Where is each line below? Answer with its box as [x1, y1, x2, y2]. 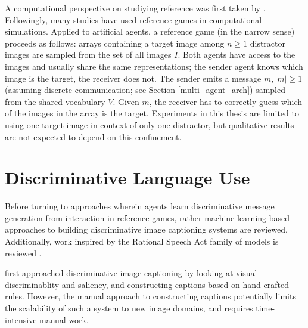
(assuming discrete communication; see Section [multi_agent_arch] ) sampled [5, 83, 285, 96]
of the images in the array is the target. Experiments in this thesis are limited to [5, 107, 299, 119]
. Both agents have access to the [178, 48, 295, 61]
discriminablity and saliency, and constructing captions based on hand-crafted [5, 278, 289, 290]
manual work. [39, 313, 89, 326]
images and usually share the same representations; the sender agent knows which [5, 60, 303, 72]
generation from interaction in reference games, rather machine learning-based [5, 211, 290, 224]
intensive [5, 313, 37, 326]
